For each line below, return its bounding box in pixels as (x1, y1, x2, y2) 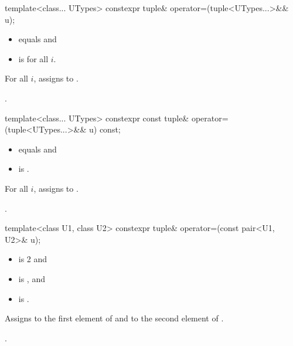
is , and (18, 272, 45, 284)
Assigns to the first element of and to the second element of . (5, 312, 224, 324)
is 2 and (18, 253, 47, 265)
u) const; (88, 123, 121, 135)
